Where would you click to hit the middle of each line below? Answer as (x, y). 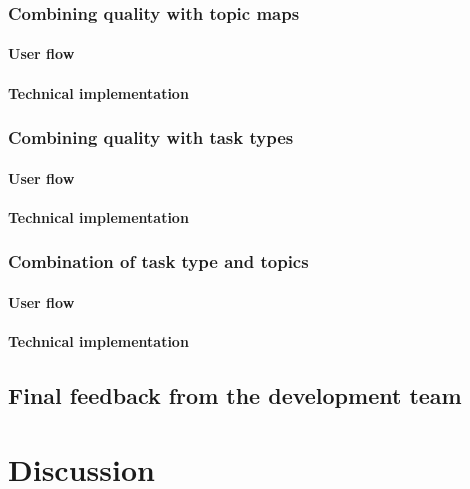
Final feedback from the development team (235, 395)
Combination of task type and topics (158, 261)
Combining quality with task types (151, 137)
